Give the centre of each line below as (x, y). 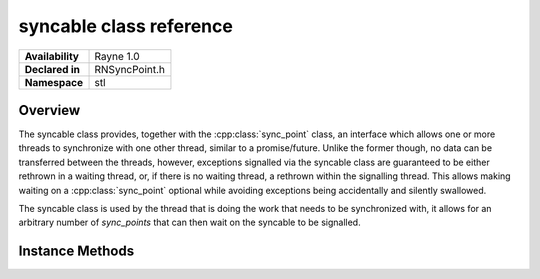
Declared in (52, 69)
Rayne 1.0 (117, 56)
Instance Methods (76, 251)
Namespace (54, 82)
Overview (49, 110)
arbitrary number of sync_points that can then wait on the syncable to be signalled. (189, 222)
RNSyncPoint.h (129, 69)
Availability (52, 56)
